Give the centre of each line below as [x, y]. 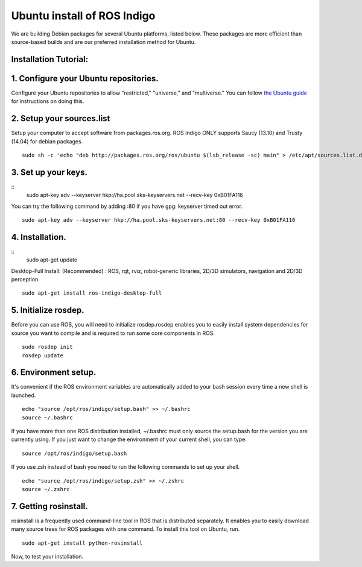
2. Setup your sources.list [61, 118]
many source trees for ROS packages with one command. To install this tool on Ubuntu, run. [125, 529]
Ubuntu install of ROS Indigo [83, 16]
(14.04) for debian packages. [47, 141]
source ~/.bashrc [47, 418]
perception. [26, 280]
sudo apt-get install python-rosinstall [82, 543]
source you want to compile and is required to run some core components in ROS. [113, 333]
